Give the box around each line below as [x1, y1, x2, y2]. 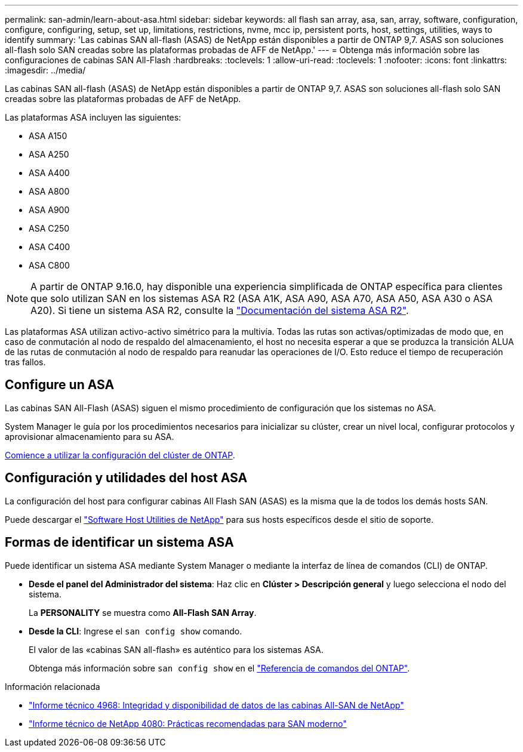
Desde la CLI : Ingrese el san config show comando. [29, 625, 242, 636]
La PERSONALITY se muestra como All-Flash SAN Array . [29, 607, 257, 618]
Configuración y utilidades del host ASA [5, 470, 248, 486]
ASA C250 [29, 223, 70, 233]
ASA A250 [29, 149, 69, 159]
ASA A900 [29, 205, 70, 215]
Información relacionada [5, 681, 100, 692]
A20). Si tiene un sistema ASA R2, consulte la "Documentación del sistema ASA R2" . [30, 304, 409, 316]
